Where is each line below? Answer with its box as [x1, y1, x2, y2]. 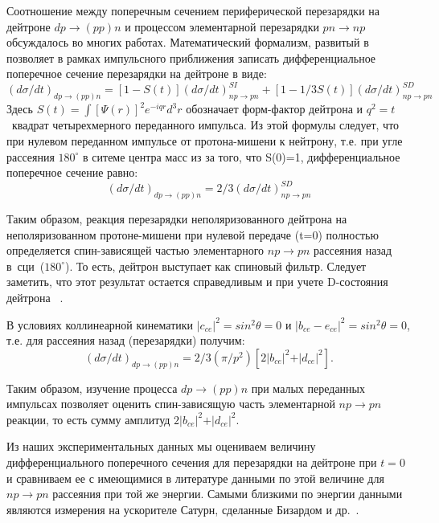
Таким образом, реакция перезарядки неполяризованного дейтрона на [6, 210, 347, 227]
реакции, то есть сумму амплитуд [6, 411, 170, 427]
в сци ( [6, 257, 45, 274]
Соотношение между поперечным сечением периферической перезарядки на [6, 2, 380, 18]
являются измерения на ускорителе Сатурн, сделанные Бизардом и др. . [6, 501, 359, 517]
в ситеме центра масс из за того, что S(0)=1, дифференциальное [83, 148, 400, 165]
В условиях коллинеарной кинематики [6, 316, 194, 333]
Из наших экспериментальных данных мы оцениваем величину [6, 438, 316, 455]
